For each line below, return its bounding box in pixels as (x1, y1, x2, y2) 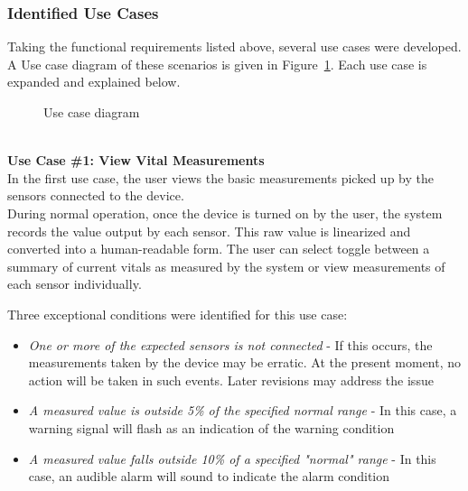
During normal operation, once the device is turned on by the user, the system (7, 203, 443, 222)
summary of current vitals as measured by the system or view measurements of (7, 256, 445, 275)
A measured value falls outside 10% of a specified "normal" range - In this (28, 449, 436, 468)
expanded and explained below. (7, 72, 181, 91)
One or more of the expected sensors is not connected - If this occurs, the (28, 335, 433, 354)
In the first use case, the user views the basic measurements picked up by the (7, 168, 434, 187)
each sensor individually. (7, 274, 142, 293)
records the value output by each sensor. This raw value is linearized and (7, 221, 411, 240)
